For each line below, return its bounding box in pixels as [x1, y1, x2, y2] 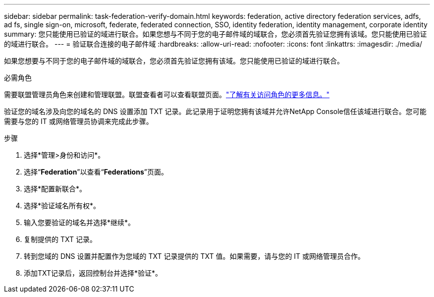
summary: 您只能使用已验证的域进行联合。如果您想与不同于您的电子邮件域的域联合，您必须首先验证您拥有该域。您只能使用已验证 [4, 30, 427, 38]
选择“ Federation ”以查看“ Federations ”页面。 [24, 168, 168, 176]
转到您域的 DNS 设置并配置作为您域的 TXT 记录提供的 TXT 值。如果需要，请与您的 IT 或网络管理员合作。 [24, 252, 365, 260]
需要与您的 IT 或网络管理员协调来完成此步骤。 [4, 117, 153, 125]
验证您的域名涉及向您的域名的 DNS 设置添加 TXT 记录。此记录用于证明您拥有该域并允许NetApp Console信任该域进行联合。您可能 [4, 107, 427, 116]
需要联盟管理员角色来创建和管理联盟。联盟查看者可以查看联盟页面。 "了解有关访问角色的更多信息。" [4, 90, 330, 99]
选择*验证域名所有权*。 [24, 201, 101, 210]
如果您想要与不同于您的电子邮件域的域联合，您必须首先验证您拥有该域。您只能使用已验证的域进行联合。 [4, 57, 344, 65]
